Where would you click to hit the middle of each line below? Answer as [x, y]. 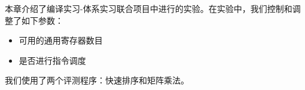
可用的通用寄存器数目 [61, 40]
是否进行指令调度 [52, 60]
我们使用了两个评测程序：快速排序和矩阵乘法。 [97, 80]
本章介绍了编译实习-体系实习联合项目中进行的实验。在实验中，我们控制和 [149, 8]
